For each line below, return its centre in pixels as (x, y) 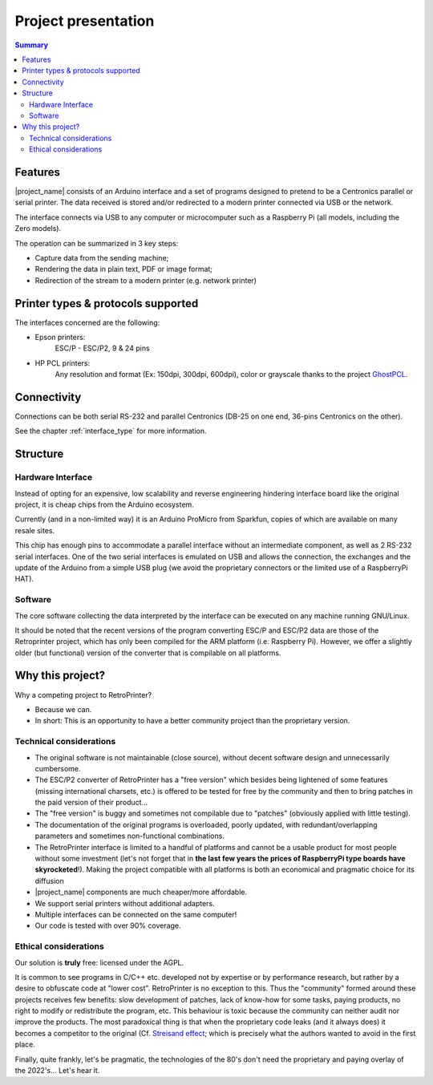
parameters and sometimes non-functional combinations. (129, 836)
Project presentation (85, 21)
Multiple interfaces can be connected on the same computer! (136, 914)
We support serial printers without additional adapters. (125, 903)
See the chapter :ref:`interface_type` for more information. (111, 431)
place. (25, 1045)
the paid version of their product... (91, 803)
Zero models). (38, 229)
